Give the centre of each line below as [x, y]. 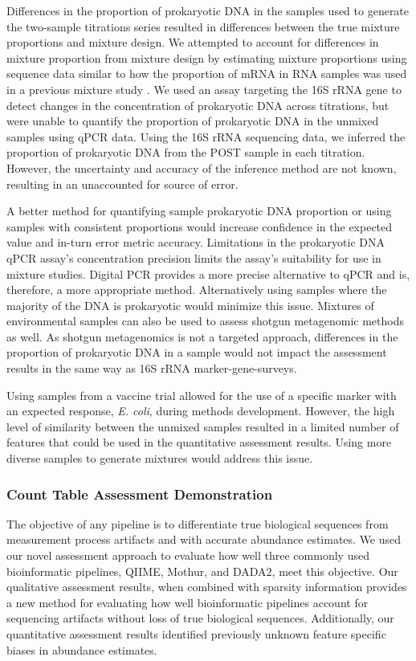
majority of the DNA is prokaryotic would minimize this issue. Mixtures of [190, 305]
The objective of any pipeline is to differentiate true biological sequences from [198, 523]
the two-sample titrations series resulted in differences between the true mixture [203, 26]
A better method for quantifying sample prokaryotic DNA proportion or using [199, 211]
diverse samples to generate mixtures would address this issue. [160, 458]
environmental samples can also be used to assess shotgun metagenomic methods [206, 321]
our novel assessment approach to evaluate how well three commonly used [188, 555]
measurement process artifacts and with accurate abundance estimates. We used [204, 539]
